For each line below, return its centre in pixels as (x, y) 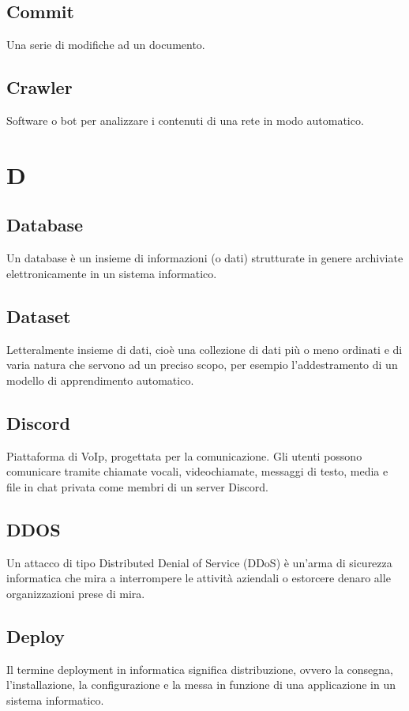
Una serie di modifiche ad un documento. (106, 45)
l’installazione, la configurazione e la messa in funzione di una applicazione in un (201, 685)
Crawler (39, 87)
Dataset (39, 316)
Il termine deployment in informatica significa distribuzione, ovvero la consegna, (200, 669)
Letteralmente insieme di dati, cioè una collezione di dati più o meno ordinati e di (204, 349)
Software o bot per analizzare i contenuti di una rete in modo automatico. (185, 120)
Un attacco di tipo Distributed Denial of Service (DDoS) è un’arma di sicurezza (199, 562)
